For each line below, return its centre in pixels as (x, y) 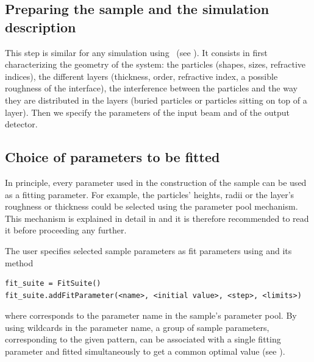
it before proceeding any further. (66, 230)
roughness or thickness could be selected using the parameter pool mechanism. (152, 206)
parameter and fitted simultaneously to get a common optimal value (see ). (145, 351)
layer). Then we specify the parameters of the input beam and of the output (147, 112)
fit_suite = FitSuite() (53, 284)
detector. (21, 124)
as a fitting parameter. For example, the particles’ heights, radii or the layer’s (150, 194)
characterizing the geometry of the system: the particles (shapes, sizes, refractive (155, 64)
